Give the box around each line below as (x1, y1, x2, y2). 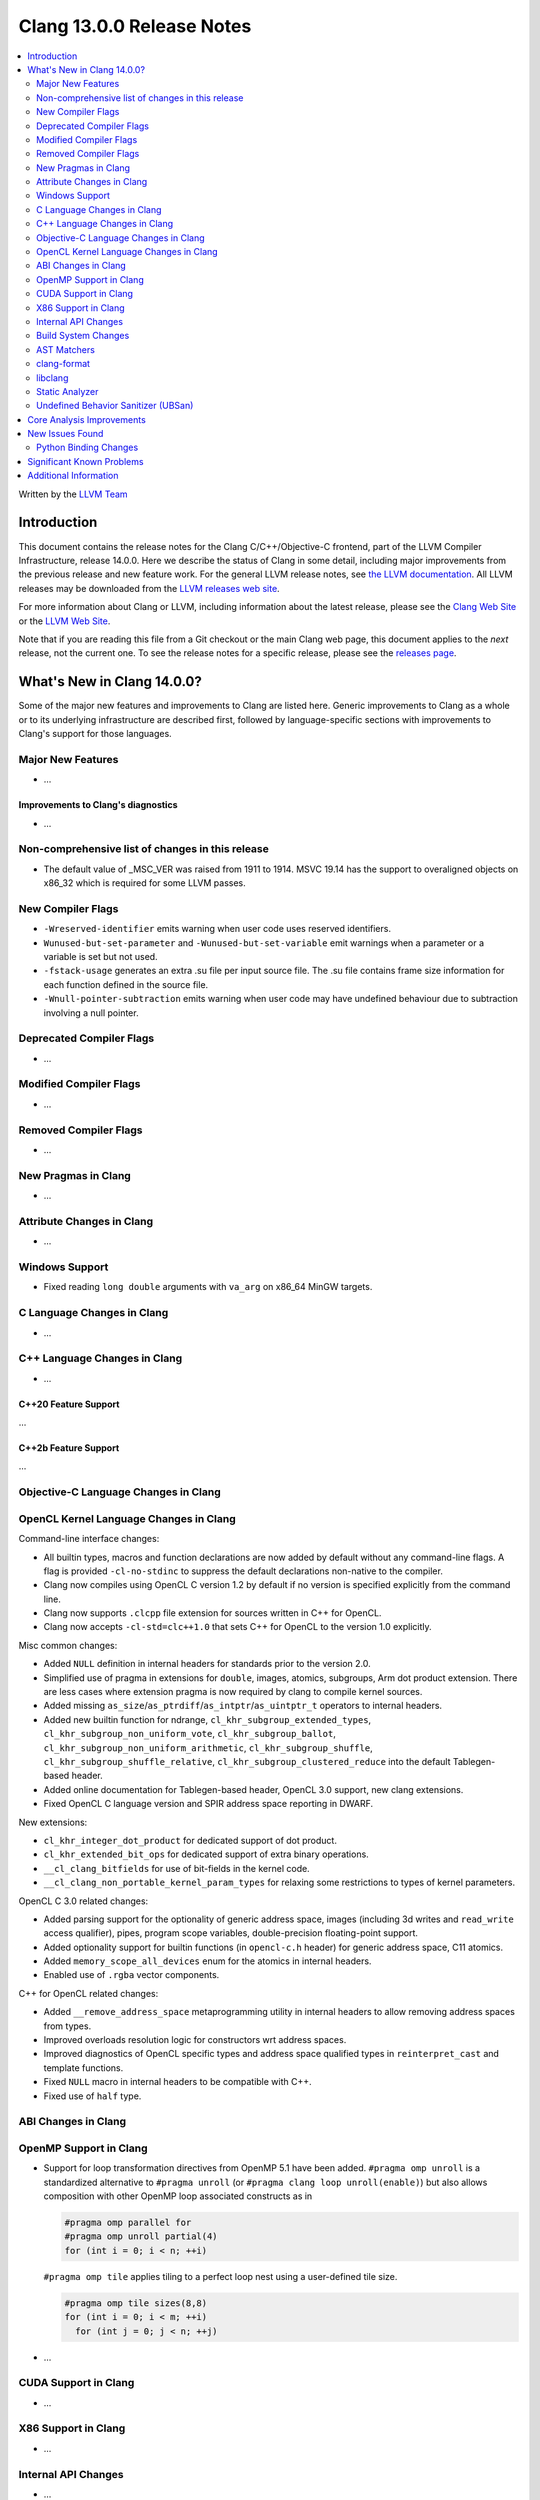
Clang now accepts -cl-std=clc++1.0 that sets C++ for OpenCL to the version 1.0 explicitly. (43, 1621, 432, 1633)
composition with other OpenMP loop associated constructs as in (43, 2190, 313, 2202)
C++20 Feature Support (18, 1398, 120, 1410)
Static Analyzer (36, 385, 99, 397)
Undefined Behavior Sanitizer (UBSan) (36, 400, 194, 412)
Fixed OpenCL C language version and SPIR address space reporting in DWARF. (43, 1798, 374, 1810)
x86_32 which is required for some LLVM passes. (43, 877, 247, 889)
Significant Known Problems (27, 455, 144, 467)
